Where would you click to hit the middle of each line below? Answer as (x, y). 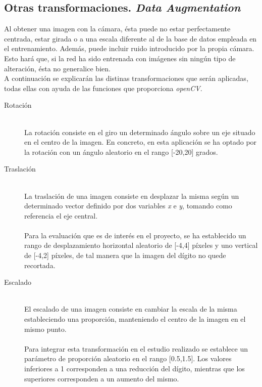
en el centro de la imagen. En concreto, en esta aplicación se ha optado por (141, 142)
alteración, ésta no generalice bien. (57, 68)
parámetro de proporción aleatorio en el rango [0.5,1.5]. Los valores (128, 358)
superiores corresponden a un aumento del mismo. (102, 378)
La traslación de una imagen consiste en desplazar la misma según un (132, 196)
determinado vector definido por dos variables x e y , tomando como (128, 206)
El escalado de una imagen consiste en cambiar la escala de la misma (131, 309)
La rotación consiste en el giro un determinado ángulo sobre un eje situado (140, 132)
